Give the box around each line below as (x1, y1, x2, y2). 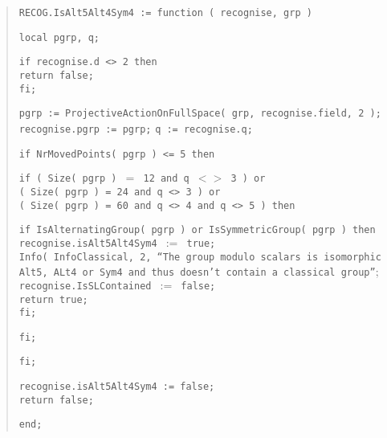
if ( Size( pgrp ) (18, 173, 117, 185)
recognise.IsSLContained (18, 280, 152, 292)
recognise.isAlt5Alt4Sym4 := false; (18, 381, 215, 393)
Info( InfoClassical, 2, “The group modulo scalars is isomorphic (18, 251, 381, 263)
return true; (18, 293, 88, 305)
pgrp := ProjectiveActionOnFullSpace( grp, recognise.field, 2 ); (18, 108, 381, 120)
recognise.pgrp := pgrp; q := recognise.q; (18, 123, 253, 135)
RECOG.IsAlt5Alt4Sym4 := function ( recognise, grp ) (18, 7, 312, 18)
